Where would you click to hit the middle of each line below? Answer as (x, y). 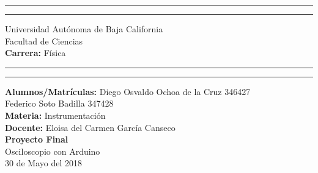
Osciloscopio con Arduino (53, 151)
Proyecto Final (37, 139)
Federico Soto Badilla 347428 (59, 103)
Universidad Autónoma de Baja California (84, 29)
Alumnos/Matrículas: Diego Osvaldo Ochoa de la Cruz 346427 (128, 91)
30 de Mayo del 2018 (43, 163)
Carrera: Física (35, 53)
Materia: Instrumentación (55, 115)
